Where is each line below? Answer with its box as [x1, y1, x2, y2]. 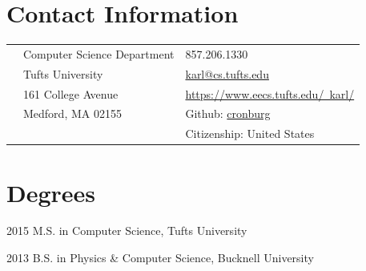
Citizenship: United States [185, 125, 315, 142]
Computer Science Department [23, 45, 175, 62]
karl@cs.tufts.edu [185, 65, 269, 82]
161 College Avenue [23, 85, 119, 102]
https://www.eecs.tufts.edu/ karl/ [185, 85, 355, 102]
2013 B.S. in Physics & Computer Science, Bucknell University [6, 249, 314, 266]
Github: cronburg [185, 105, 271, 122]
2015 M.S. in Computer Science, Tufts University [6, 222, 247, 239]
